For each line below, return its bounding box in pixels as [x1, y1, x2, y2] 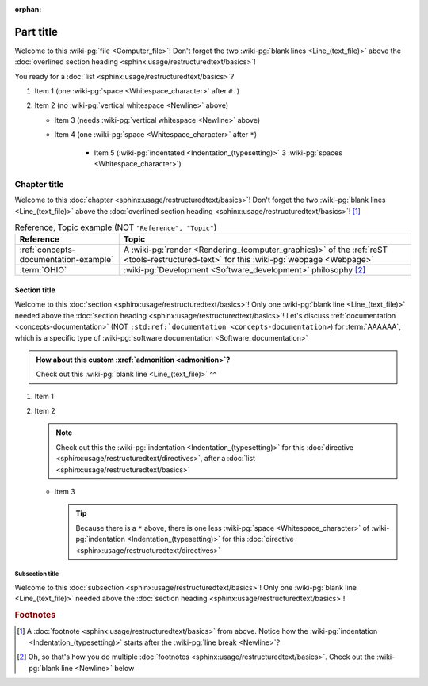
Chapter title [14, 178, 64, 189]
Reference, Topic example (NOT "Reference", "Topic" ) [14, 222, 217, 233]
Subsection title [14, 570, 59, 578]
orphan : [14, 5, 42, 13]
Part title [14, 25, 59, 39]
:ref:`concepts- [19, 244, 76, 255]
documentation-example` [19, 254, 114, 265]
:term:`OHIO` [19, 265, 67, 276]
